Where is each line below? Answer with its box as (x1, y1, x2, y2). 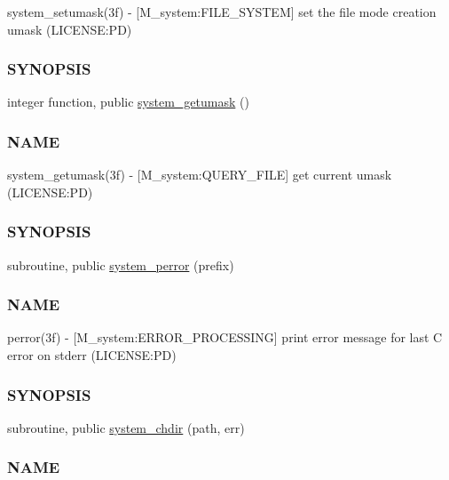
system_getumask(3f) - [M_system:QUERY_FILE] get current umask (7, 165, 392, 184)
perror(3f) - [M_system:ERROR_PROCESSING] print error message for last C (7, 328, 443, 347)
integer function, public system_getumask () (7, 92, 249, 111)
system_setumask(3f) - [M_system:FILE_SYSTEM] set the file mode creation (7, 3, 437, 20)
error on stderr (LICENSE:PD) (7, 346, 177, 364)
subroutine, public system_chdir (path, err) (7, 418, 245, 436)
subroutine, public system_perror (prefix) (7, 255, 234, 274)
